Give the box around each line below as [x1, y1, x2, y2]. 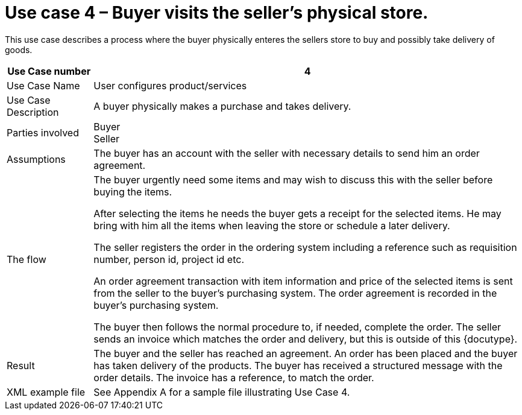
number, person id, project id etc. [93, 253, 244, 265]
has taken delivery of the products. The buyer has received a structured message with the [93, 359, 503, 372]
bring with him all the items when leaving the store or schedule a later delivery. [93, 219, 450, 232]
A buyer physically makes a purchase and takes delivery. [93, 100, 351, 112]
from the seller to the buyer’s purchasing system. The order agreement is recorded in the [93, 287, 497, 299]
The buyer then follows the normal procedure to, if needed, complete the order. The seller [93, 320, 502, 333]
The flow [7, 253, 46, 265]
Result [7, 359, 35, 372]
